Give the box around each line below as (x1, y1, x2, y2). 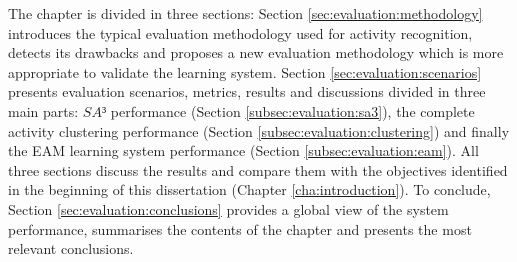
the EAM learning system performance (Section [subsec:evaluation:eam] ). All (8, 140, 479, 161)
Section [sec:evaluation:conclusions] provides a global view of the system (8, 198, 449, 219)
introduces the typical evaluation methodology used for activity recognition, (8, 22, 473, 43)
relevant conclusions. (8, 238, 134, 259)
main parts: (8, 100, 79, 121)
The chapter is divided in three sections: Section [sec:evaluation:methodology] (8, 3, 483, 23)
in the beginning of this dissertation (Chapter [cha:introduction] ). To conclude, (8, 179, 491, 200)
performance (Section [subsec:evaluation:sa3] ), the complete (110, 100, 475, 121)
